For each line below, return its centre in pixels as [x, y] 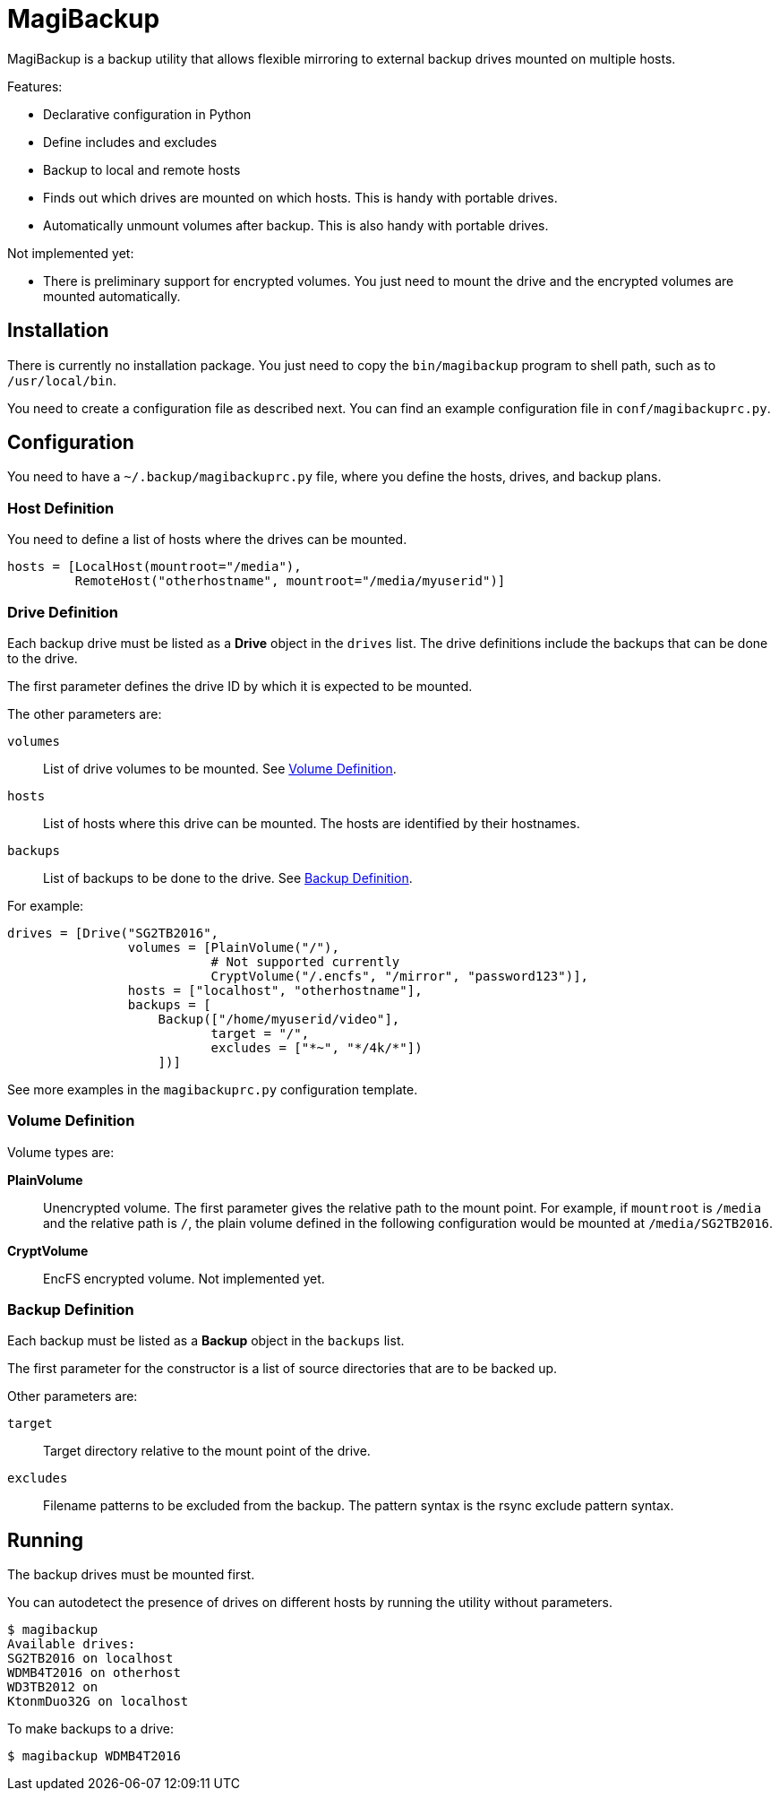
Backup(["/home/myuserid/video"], [279, 1019]
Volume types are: [61, 1152]
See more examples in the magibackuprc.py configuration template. [213, 1089]
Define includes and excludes [130, 142]
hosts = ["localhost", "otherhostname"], [275, 990]
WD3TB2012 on [53, 1687]
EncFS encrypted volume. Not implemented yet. [184, 1278]
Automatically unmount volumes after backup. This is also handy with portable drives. [296, 225]
